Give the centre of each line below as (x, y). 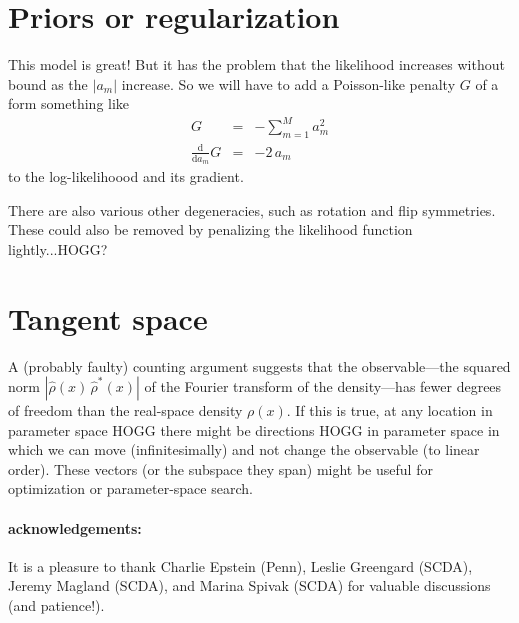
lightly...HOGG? (58, 248)
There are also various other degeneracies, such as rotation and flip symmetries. (252, 209)
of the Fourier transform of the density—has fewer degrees (323, 386)
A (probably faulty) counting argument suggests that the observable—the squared (259, 365)
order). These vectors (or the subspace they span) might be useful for (220, 468)
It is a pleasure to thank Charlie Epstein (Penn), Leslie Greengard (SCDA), (240, 565)
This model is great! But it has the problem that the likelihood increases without (256, 64)
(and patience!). (56, 605)
